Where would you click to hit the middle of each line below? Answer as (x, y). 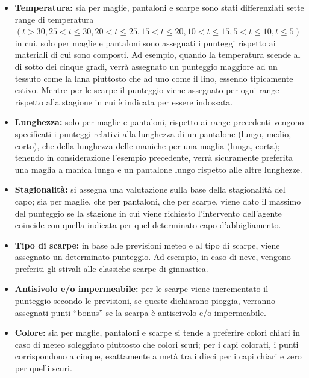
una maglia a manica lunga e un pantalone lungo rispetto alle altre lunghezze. (158, 169)
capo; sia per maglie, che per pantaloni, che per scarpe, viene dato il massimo (158, 201)
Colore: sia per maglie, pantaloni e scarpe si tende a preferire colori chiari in (157, 333)
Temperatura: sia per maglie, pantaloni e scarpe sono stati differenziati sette (159, 7)
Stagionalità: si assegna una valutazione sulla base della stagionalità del (150, 189)
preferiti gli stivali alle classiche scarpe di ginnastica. (111, 268)
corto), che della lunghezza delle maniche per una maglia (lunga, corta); (147, 145)
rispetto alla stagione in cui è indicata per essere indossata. (124, 101)
